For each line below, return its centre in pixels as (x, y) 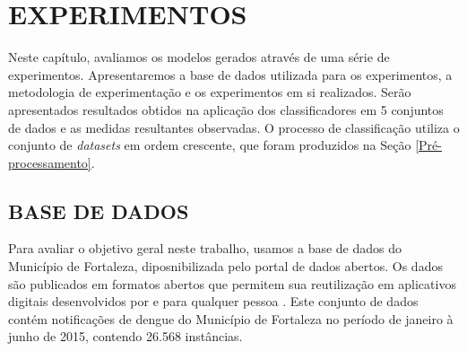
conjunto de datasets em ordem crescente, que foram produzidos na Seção (210, 145)
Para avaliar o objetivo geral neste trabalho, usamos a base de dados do (205, 248)
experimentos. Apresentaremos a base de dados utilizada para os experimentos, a (230, 74)
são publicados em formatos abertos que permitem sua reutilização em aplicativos (232, 283)
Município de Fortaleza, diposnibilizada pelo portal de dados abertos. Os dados (225, 266)
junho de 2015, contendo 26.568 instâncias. (125, 336)
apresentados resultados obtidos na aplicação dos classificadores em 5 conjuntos (226, 109)
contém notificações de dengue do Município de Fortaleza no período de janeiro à (231, 318)
